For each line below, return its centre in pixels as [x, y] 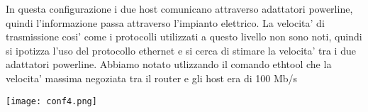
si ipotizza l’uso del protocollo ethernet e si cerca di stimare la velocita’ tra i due [181, 50]
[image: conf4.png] [51, 101]
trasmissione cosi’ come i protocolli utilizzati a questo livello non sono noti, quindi [184, 37]
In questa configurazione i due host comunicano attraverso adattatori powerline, [179, 9]
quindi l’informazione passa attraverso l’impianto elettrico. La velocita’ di [165, 22]
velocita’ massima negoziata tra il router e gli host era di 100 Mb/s [152, 78]
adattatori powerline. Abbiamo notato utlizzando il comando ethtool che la [169, 64]
